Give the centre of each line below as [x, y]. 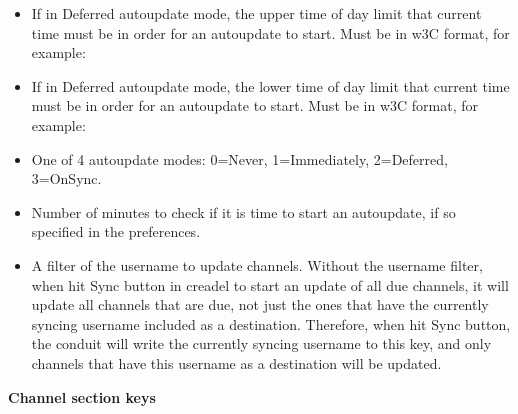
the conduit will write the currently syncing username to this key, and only [261, 343]
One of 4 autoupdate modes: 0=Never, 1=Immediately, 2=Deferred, [239, 158]
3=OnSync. [66, 178]
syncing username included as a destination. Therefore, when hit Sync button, [271, 323]
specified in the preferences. [116, 231]
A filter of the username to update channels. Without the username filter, [257, 264]
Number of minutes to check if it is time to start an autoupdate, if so [243, 211]
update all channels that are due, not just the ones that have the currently [260, 304]
